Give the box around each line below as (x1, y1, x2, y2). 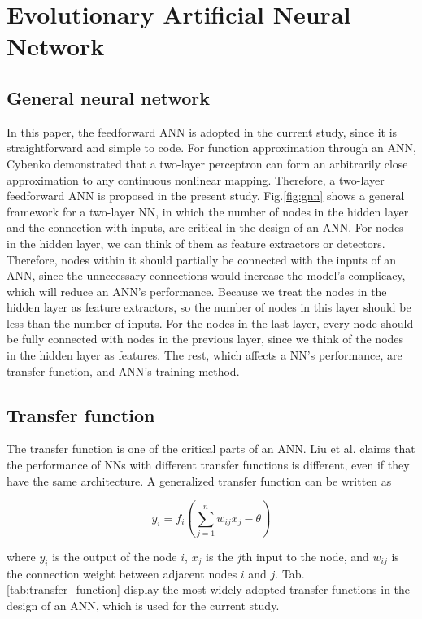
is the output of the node (52, 547, 177, 565)
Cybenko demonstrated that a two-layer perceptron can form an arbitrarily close (7, 155, 408, 172)
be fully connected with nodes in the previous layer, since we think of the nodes (7, 330, 404, 347)
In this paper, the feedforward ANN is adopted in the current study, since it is (7, 123, 398, 140)
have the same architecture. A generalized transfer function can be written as (7, 472, 392, 489)
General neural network (7, 85, 211, 110)
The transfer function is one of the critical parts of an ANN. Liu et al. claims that (7, 440, 415, 457)
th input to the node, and (241, 547, 369, 565)
